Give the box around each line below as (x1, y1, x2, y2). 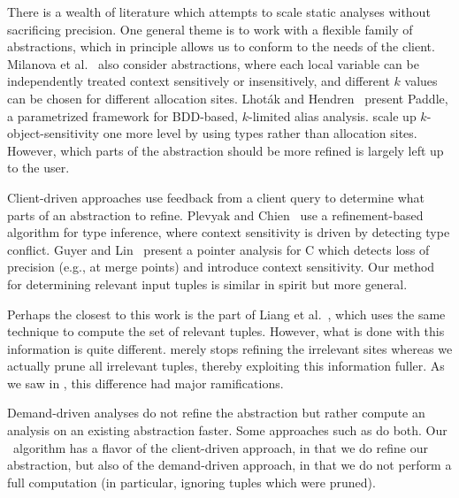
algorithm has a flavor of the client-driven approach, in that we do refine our (12, 438, 428, 456)
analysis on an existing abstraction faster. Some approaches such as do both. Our (7, 421, 448, 440)
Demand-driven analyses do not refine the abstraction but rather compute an (7, 403, 425, 422)
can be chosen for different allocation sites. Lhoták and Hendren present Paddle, (7, 88, 448, 107)
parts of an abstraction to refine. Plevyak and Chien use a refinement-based (7, 205, 424, 224)
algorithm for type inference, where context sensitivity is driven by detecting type (7, 223, 450, 241)
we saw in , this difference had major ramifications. (7, 373, 284, 392)
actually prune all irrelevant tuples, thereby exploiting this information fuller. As (7, 356, 445, 375)
